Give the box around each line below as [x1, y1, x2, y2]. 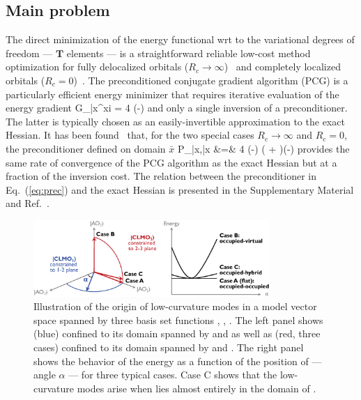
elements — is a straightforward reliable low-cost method [66, 45, 311, 60]
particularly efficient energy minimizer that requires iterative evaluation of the [6, 86, 339, 101]
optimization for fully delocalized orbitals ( [6, 59, 189, 74]
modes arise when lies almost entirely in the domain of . [77, 380, 316, 395]
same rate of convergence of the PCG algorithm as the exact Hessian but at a [6, 155, 337, 169]
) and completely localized [224, 59, 341, 74]
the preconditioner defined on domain [6, 141, 166, 155]
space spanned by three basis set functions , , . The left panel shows [33, 312, 323, 327]
